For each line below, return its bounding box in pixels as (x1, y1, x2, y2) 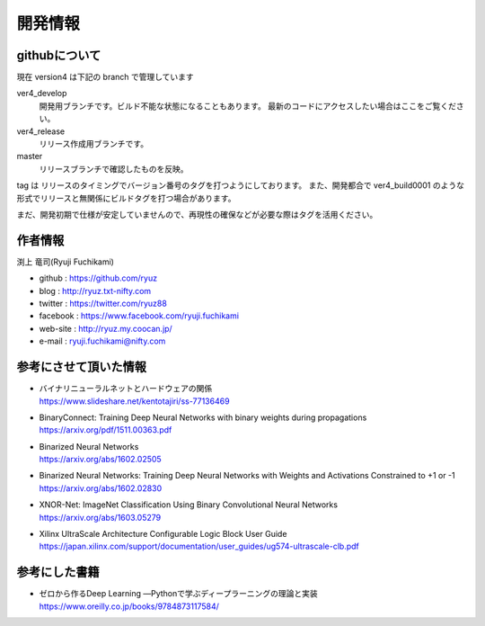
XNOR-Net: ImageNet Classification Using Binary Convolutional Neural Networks (39, 499, 339, 510)
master (16, 151, 43, 162)
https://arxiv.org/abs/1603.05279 (39, 512, 162, 523)
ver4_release (16, 126, 66, 137)
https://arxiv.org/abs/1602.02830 (39, 482, 163, 494)
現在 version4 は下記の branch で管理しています (16, 72, 195, 83)
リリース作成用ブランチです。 (39, 139, 148, 149)
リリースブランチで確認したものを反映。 (39, 163, 189, 174)
